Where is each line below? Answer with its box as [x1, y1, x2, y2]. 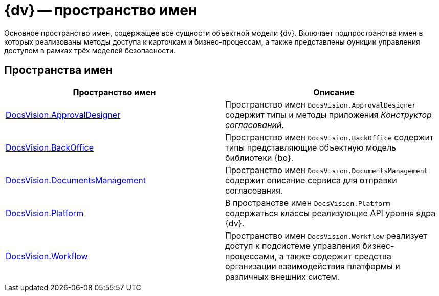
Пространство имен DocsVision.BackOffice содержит [225, 132, 434, 142]
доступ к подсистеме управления [225, 240, 360, 251]
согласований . [225, 119, 284, 130]
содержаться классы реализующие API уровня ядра [225, 207, 436, 218]
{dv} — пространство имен [4, 2, 197, 19]
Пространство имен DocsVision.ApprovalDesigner [225, 99, 416, 110]
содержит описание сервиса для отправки [225, 175, 397, 185]
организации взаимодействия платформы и [225, 261, 400, 271]
